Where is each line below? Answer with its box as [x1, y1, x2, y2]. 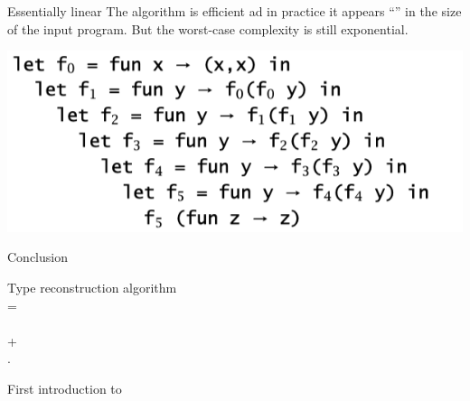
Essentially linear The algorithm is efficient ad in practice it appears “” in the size [7, 2, 462, 20]
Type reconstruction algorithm [7, 277, 177, 296]
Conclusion [7, 247, 68, 266]
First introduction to [7, 378, 122, 397]
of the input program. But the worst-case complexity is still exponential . [7, 19, 409, 38]
